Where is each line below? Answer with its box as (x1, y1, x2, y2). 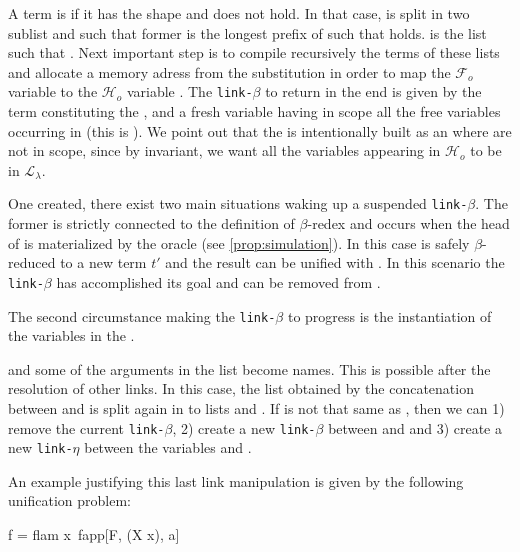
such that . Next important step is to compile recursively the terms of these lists (8, 42, 500, 63)
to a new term (60, 252, 147, 273)
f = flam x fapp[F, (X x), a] (8, 524, 180, 545)
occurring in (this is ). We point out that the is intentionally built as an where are (8, 120, 512, 141)
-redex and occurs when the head (307, 213, 510, 234)
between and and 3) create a (328, 417, 502, 438)
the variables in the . (8, 325, 135, 346)
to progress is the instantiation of (287, 305, 492, 326)
